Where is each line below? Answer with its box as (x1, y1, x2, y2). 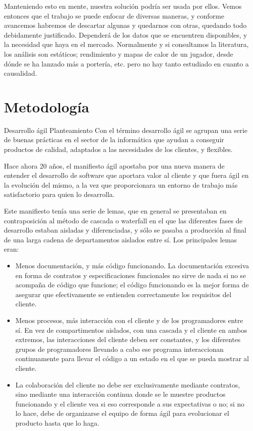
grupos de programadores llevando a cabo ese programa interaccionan (15, 344, 224, 354)
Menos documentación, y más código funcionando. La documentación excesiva (15, 260, 249, 270)
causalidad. (4, 68, 37, 78)
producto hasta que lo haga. (15, 417, 100, 428)
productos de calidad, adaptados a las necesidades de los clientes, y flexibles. (4, 144, 233, 154)
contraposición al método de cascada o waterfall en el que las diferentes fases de (4, 215, 243, 225)
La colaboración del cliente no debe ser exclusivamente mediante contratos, (15, 379, 240, 389)
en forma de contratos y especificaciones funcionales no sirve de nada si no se (15, 270, 246, 280)
